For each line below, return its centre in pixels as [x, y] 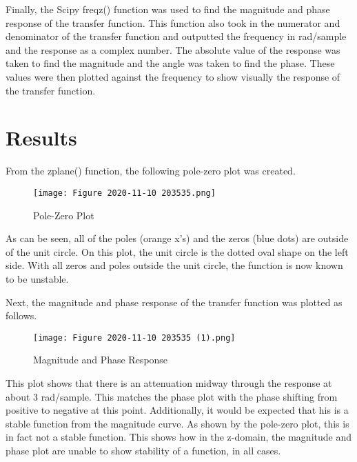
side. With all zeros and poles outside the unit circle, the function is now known [174, 265]
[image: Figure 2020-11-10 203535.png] [124, 193]
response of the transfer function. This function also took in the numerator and [173, 22]
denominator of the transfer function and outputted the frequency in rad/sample [176, 36]
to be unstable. [37, 278]
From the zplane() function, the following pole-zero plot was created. [151, 171]
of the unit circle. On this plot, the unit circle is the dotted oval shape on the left [177, 251]
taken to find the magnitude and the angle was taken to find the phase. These [170, 63]
